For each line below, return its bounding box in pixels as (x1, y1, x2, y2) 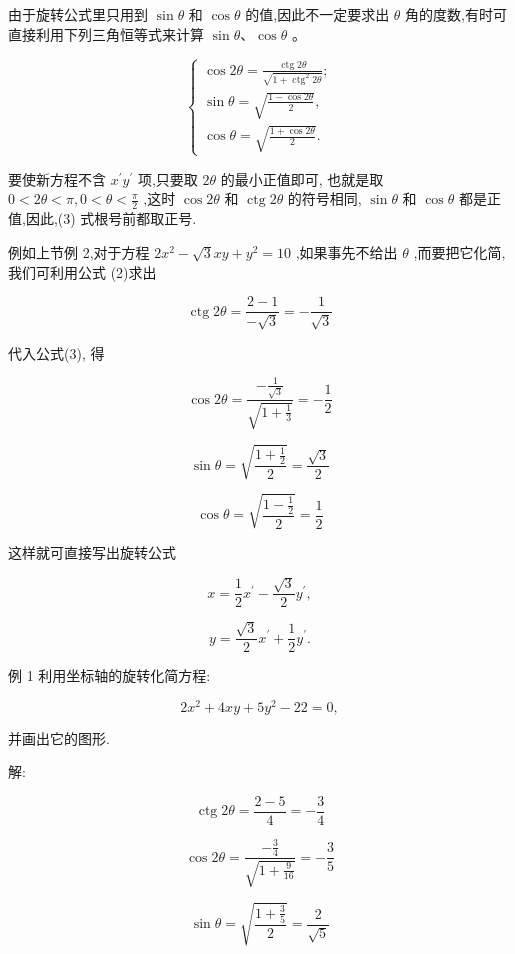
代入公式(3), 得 (8, 342, 105, 363)
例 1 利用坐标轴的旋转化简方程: (8, 665, 211, 686)
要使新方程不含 (8, 168, 106, 189)
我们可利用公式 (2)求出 (8, 261, 157, 282)
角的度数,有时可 (405, 4, 507, 24)
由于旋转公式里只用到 (8, 4, 148, 24)
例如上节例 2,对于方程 (8, 241, 150, 262)
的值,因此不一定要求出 (245, 4, 390, 24)
